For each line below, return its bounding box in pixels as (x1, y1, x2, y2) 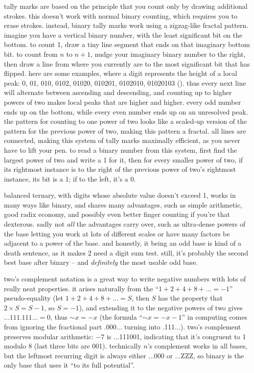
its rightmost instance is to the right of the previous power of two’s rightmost (4, 164, 236, 174)
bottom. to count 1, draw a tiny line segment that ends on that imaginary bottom (4, 39, 250, 49)
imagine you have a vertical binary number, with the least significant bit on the (4, 29, 243, 40)
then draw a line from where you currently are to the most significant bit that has (4, 58, 250, 69)
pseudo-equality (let (4, 293, 64, 303)
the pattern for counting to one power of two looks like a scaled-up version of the (4, 116, 247, 126)
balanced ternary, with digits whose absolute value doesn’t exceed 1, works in (4, 190, 236, 200)
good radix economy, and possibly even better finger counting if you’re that (4, 209, 230, 219)
